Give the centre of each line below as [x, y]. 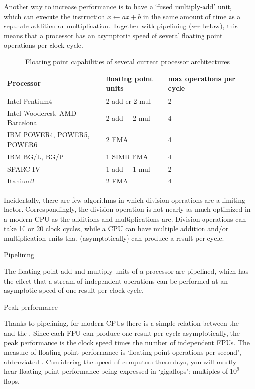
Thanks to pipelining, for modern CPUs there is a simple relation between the [121, 323]
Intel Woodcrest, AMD [42, 113]
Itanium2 [21, 181]
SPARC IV [24, 169]
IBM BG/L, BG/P [36, 156]
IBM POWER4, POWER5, [49, 135]
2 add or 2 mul [128, 101]
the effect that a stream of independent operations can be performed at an [116, 280]
